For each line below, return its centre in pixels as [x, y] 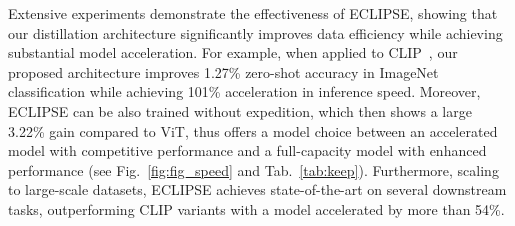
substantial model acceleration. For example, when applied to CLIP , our [233, 52]
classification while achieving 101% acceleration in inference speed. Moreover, [244, 91]
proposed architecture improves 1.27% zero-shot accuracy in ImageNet [223, 71]
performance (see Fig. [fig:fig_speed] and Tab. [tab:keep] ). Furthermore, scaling [253, 169]
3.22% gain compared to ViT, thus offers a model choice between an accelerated [253, 130]
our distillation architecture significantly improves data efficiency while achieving [255, 32]
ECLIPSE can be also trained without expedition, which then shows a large [240, 110]
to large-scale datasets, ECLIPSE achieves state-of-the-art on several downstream [257, 189]
